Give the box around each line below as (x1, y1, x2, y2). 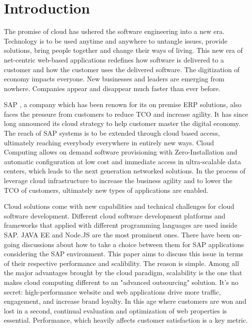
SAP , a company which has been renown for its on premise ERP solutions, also (4, 99, 242, 109)
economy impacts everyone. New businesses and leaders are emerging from (4, 74, 224, 84)
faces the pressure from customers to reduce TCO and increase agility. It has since (4, 109, 248, 119)
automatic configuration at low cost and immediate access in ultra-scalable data (4, 156, 241, 166)
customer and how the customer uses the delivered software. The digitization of (4, 64, 240, 74)
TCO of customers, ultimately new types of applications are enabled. (4, 185, 208, 195)
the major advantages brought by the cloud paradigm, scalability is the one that (4, 267, 242, 278)
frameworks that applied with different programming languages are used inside (4, 220, 237, 230)
